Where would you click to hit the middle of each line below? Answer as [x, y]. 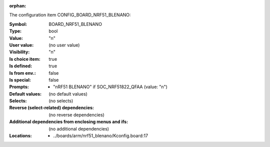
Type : [15, 31]
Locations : [20, 136]
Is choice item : [25, 59]
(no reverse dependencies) [76, 115]
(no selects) [61, 101]
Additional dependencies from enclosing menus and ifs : [69, 122]
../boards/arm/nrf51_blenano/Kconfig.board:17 [101, 136]
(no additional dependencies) [79, 129]
